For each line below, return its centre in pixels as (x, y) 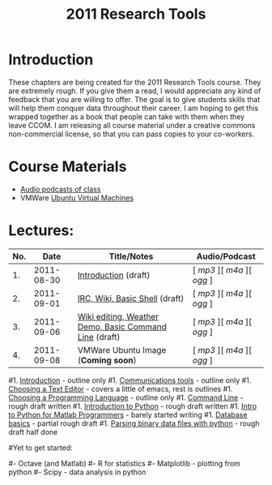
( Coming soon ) (107, 360)
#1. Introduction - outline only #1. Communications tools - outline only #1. (130, 380)
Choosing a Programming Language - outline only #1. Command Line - (126, 397)
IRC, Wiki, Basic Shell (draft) (131, 298)
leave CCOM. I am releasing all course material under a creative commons (132, 125)
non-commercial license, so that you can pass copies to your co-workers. (132, 134)
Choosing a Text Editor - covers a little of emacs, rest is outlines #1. (121, 388)
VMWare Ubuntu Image (122, 350)
